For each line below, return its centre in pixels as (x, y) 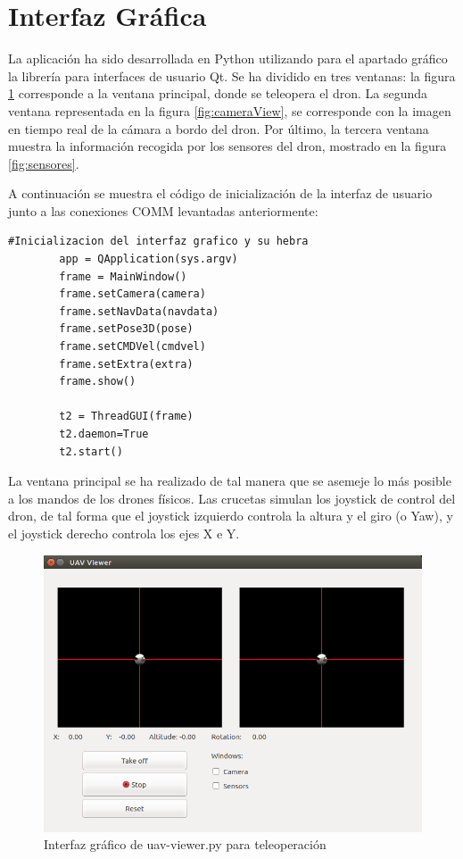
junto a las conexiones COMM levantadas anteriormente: (163, 210)
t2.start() (91, 451)
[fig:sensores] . (44, 163)
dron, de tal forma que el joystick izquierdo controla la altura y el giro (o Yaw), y (231, 516)
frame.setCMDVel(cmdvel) (132, 347)
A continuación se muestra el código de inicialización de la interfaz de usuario (220, 193)
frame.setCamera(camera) (132, 294)
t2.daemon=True (104, 434)
